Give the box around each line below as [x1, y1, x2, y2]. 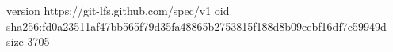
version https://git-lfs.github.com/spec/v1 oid [6, 2, 230, 18]
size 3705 [6, 33, 50, 50]
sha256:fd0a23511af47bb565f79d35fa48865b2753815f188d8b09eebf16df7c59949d [6, 17, 387, 34]
